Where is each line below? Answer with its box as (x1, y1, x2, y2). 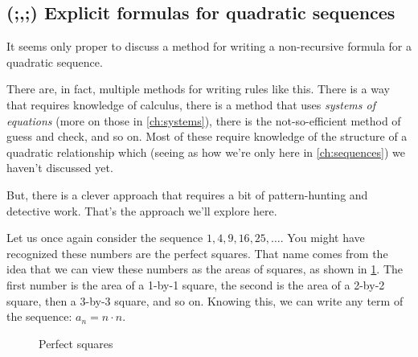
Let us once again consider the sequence (6, 229, 203, 246)
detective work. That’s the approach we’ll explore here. (6, 202, 277, 219)
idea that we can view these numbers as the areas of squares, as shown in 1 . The (6, 261, 403, 277)
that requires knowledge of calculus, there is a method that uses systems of (6, 96, 375, 113)
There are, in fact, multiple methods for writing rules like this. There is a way (6, 80, 390, 97)
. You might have (280, 229, 365, 246)
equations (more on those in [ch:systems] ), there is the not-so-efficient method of (6, 112, 401, 129)
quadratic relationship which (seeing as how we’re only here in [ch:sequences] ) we (6, 143, 405, 160)
